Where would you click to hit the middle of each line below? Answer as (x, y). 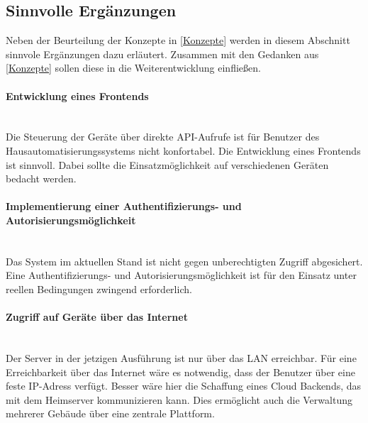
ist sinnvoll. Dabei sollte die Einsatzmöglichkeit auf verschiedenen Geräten (167, 164)
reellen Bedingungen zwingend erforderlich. (99, 289)
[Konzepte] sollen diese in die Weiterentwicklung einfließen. (133, 68)
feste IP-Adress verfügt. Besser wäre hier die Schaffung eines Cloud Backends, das (184, 386)
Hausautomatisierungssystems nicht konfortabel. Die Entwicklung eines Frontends (183, 150)
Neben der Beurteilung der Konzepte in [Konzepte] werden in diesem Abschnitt (178, 40)
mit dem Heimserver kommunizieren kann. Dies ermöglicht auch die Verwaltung (179, 399)
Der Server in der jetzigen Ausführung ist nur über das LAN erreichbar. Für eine (181, 357)
